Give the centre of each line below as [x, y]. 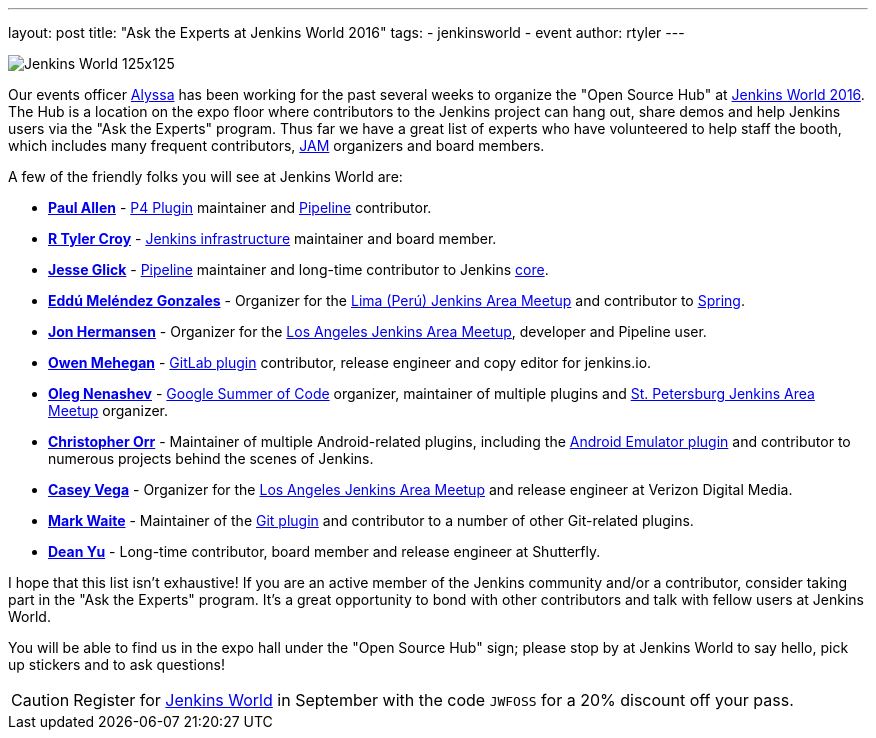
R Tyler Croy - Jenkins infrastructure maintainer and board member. [272, 238]
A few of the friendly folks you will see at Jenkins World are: [205, 176]
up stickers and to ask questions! [117, 664]
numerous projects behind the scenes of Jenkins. [211, 458]
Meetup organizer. [108, 410]
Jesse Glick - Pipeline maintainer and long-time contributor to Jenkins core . [298, 269]
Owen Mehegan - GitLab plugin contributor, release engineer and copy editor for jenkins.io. [350, 362]
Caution [40, 700]
